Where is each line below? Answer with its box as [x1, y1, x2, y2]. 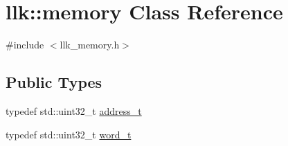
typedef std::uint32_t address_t [6, 103, 142, 118]
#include [6, 37, 44, 52]
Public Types [6, 71, 102, 93]
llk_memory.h [60, 37, 120, 52]
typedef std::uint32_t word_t [6, 127, 132, 141]
